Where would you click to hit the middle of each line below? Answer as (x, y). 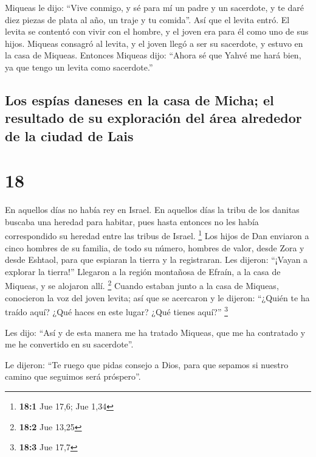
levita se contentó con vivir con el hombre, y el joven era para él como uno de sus (157, 31)
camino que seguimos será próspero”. (73, 376)
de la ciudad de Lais (69, 135)
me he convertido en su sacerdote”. (69, 344)
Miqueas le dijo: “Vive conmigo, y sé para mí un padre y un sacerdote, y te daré (154, 7)
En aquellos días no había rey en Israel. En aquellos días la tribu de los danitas (152, 210)
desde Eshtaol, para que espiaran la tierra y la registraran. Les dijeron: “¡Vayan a (156, 260)
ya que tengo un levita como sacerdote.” (79, 67)
